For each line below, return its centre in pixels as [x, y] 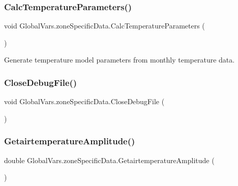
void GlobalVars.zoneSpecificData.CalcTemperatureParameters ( [105, 26]
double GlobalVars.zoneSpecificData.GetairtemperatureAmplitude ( [109, 160]
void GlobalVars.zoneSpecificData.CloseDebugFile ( [84, 101]
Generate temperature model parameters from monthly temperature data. [120, 60]
